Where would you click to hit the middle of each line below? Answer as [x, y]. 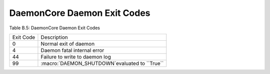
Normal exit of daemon [68, 44]
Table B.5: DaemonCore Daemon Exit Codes [54, 28]
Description [54, 37]
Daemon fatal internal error [72, 50]
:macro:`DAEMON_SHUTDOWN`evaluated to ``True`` [102, 63]
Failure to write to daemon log [76, 57]
